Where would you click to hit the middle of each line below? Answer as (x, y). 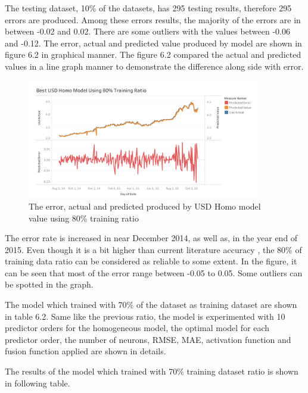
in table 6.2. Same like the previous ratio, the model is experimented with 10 (145, 316)
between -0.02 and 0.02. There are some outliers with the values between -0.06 (147, 31)
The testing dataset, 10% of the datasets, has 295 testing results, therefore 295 (148, 8)
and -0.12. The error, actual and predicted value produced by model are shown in (153, 43)
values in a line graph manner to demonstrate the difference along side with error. (154, 66)
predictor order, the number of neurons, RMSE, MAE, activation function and (148, 339)
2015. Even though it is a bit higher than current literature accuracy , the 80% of (153, 249)
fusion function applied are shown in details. (85, 351)
